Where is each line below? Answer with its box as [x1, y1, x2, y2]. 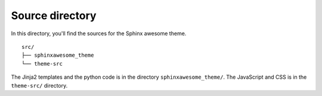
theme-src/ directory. [11, 82, 68, 89]
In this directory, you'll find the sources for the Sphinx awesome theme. [11, 30, 187, 37]
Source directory [11, 9, 97, 22]
